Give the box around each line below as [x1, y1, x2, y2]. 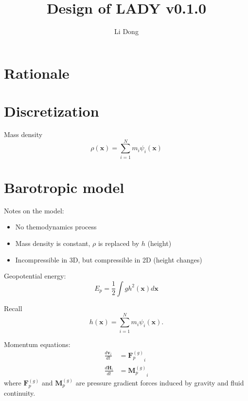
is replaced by [98, 238, 140, 248]
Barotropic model [4, 177, 124, 197]
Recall [4, 303, 22, 313]
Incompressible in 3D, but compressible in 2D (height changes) [15, 254, 202, 264]
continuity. [4, 387, 35, 398]
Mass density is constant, [15, 238, 90, 248]
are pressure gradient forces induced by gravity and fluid [75, 378, 244, 388]
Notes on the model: [4, 205, 64, 215]
